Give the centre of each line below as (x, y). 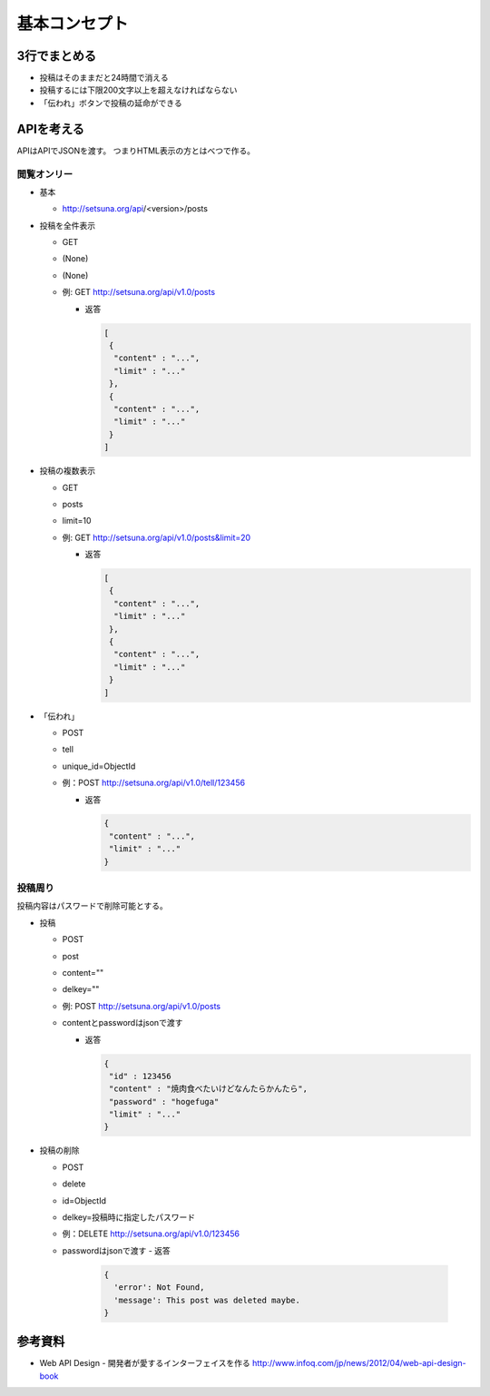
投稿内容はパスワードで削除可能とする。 (92, 906)
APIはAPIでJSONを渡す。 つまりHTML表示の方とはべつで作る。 (136, 151)
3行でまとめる (57, 56)
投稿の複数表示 (67, 471)
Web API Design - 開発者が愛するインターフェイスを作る (145, 1363)
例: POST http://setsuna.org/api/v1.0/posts (142, 1006)
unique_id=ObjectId (99, 766)
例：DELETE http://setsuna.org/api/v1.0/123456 (151, 1234)
